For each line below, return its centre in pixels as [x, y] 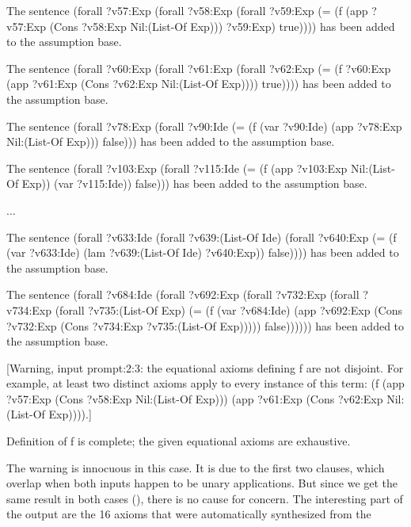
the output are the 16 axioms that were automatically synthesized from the [189, 514]
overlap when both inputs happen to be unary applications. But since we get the [202, 483]
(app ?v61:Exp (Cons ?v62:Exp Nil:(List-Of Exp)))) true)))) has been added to [199, 84]
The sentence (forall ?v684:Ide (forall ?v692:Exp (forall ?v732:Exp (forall [183, 294]
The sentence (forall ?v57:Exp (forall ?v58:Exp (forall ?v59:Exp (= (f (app [187, 10]
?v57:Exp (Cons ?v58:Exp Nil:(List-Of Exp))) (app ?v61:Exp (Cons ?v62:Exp [195, 398]
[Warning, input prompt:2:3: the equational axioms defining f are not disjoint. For [205, 367]
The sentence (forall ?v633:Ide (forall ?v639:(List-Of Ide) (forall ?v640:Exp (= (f [202, 237]
